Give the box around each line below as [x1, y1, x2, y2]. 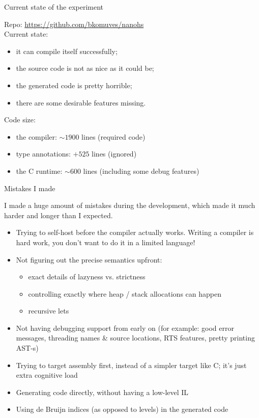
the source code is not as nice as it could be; [16, 63, 154, 73]
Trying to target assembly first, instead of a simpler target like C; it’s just [16, 359, 247, 370]
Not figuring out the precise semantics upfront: [16, 254, 162, 265]
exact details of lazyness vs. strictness [28, 271, 146, 282]
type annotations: [16, 148, 71, 159]
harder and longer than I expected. [4, 210, 113, 220]
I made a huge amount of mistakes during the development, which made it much [4, 200, 255, 211]
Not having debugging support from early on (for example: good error [16, 322, 234, 333]
